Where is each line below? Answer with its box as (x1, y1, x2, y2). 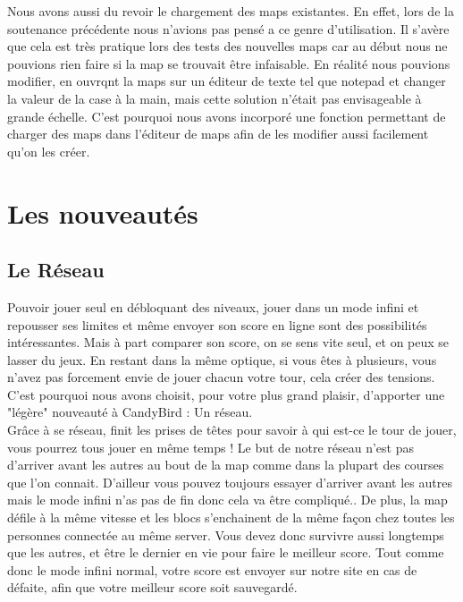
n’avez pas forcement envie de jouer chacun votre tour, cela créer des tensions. (7, 368, 435, 386)
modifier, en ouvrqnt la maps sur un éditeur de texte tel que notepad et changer (7, 72, 446, 90)
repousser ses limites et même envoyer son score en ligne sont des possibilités (7, 315, 427, 334)
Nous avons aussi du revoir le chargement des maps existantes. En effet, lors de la (7, 2, 454, 20)
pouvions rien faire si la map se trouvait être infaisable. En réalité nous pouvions (7, 54, 450, 72)
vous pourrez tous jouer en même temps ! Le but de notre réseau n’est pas (7, 437, 415, 456)
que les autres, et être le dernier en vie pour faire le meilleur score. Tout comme (7, 543, 444, 562)
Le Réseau (7, 256, 105, 284)
